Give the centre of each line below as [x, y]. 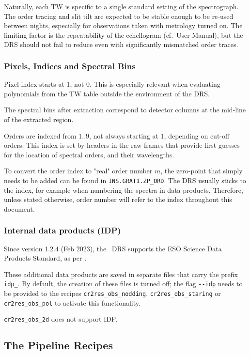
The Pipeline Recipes [58, 345]
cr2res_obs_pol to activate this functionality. [72, 302]
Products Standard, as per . [45, 258]
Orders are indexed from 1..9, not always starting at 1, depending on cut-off [117, 135]
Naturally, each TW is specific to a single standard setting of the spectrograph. [121, 6]
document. [19, 208]
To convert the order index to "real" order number [78, 171]
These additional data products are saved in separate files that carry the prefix [121, 274]
